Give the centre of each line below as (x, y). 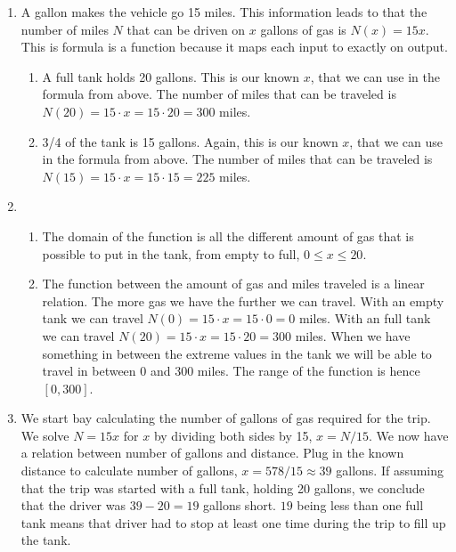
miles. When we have (353, 335)
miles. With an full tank (365, 318)
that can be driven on (186, 29)
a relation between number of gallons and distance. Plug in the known (212, 453)
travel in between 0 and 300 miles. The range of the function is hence (231, 371)
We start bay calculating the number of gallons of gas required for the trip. (226, 418)
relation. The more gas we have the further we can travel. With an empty (243, 300)
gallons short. (240, 505)
